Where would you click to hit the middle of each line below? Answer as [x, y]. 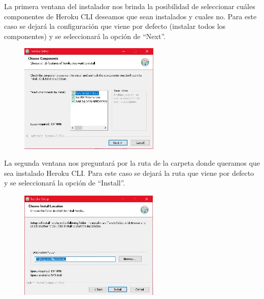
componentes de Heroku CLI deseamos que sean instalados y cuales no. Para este [130, 16]
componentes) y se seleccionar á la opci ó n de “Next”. [85, 36]
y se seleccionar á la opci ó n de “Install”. [65, 183]
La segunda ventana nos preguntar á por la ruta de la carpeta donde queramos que [132, 163]
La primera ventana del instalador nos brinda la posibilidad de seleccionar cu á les [130, 6]
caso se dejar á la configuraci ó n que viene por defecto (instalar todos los [115, 26]
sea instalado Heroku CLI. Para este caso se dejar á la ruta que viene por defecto [129, 173]
